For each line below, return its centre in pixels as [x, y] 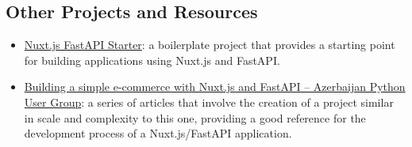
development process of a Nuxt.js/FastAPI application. [158, 133]
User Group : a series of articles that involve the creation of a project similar [209, 102]
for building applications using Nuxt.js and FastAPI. [152, 60]
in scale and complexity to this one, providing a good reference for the [195, 117]
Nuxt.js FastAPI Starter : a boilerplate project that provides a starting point [210, 45]
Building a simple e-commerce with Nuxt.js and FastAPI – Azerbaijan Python [215, 87]
